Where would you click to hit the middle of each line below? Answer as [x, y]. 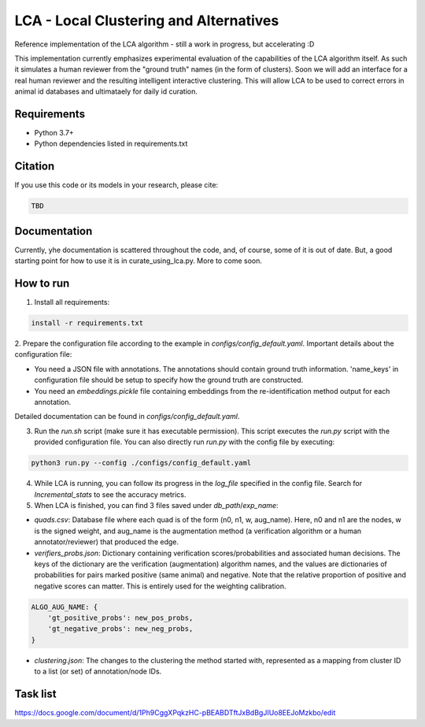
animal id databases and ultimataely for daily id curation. [106, 91]
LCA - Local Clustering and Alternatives [147, 20]
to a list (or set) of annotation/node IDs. [98, 671]
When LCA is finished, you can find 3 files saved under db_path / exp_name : [156, 505]
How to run [42, 283]
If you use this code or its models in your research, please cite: [116, 185]
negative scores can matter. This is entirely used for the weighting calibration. [160, 586]
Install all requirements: [72, 302]
